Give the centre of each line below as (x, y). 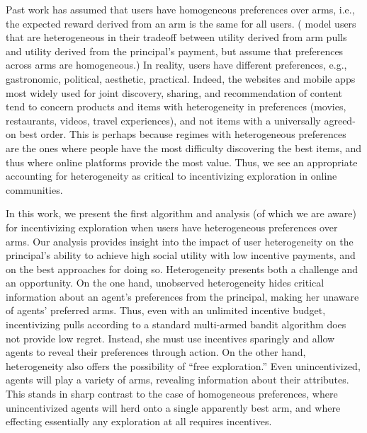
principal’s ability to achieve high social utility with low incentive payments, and (181, 255)
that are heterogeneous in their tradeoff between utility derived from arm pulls (176, 37)
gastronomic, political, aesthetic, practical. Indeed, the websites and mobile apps (181, 78)
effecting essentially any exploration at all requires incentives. (139, 421)
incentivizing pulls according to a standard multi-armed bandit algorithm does (176, 324)
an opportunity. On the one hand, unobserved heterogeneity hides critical (165, 283)
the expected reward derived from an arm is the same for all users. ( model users (181, 23)
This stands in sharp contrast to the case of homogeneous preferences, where (172, 394)
